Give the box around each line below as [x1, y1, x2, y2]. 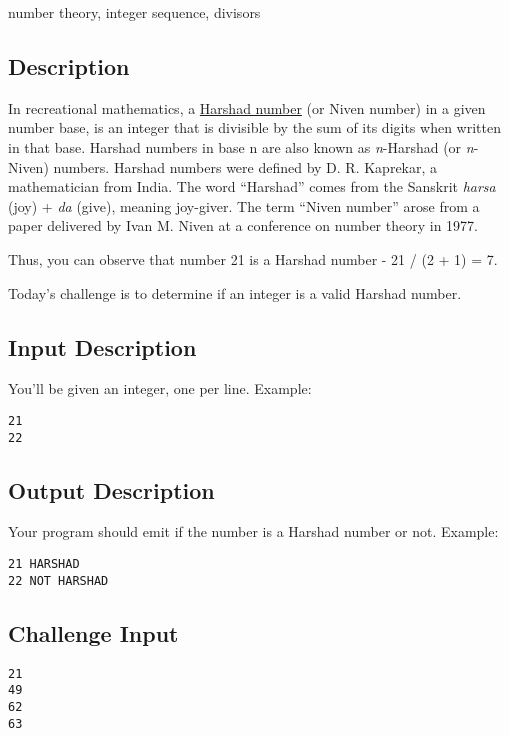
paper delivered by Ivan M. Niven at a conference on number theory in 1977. [8, 215, 478, 236]
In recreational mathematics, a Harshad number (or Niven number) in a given [8, 97, 486, 118]
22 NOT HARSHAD [8, 573, 109, 588]
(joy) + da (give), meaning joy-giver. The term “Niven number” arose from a [8, 195, 480, 216]
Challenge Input [8, 617, 179, 648]
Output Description [8, 474, 215, 505]
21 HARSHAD [8, 557, 80, 572]
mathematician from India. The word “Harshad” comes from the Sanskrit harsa [8, 176, 496, 197]
